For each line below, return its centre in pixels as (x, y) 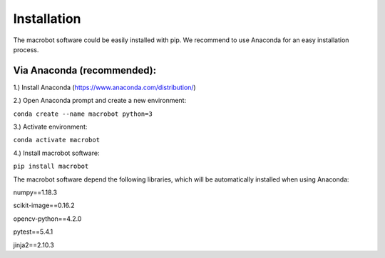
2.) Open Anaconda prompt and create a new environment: (100, 101)
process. (26, 49)
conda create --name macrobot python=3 (83, 114)
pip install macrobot (51, 167)
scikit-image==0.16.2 (44, 205)
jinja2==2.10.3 (34, 245)
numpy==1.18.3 (35, 192)
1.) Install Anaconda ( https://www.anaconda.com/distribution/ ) (104, 87)
